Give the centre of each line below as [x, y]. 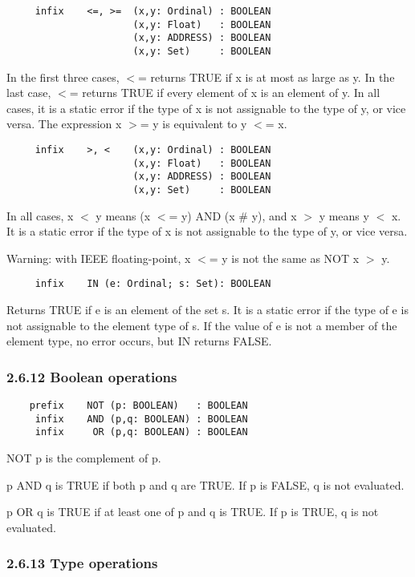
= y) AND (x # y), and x [233, 215]
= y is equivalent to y [193, 124]
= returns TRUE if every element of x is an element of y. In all [225, 93]
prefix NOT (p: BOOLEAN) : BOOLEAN [138, 406]
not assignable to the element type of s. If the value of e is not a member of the [202, 325]
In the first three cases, [63, 77]
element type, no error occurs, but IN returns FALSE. [139, 341]
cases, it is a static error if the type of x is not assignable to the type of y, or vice [206, 108]
